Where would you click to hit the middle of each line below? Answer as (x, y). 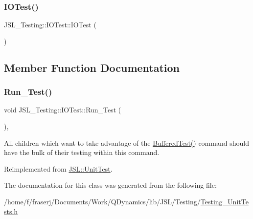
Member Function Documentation (92, 67)
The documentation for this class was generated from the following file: (110, 185)
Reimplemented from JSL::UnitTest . (58, 168)
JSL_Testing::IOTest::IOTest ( (50, 25)
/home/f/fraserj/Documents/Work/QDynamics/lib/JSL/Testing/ (102, 201)
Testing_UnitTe (224, 201)
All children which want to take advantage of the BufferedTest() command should (126, 142)
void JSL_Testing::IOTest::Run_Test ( (63, 110)
